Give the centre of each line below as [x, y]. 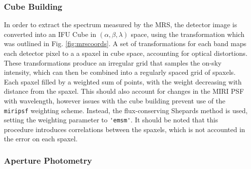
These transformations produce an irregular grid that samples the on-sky [113, 62]
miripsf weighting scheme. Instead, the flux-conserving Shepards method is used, [126, 110]
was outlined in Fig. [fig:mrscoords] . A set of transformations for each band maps [125, 43]
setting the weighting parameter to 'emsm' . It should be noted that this [111, 120]
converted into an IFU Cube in [50, 34]
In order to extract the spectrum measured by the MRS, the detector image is [121, 25]
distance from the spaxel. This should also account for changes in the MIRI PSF [124, 91]
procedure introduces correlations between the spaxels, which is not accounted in [125, 129]
